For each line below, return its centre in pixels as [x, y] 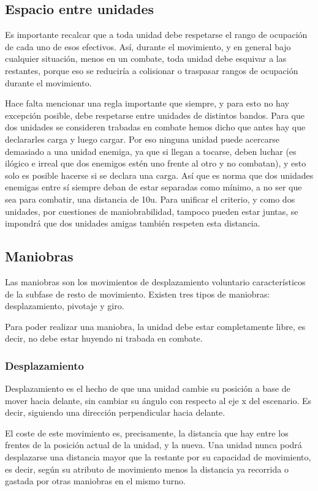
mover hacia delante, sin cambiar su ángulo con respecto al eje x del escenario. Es [158, 400]
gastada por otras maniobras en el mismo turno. [95, 481]
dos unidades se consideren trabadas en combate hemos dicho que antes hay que [155, 127]
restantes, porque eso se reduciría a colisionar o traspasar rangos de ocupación [152, 70]
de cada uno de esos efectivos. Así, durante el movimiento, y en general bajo [148, 46]
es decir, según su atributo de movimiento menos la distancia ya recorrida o [147, 469]
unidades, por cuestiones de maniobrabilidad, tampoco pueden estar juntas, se [152, 211]
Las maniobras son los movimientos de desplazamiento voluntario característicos [155, 281]
